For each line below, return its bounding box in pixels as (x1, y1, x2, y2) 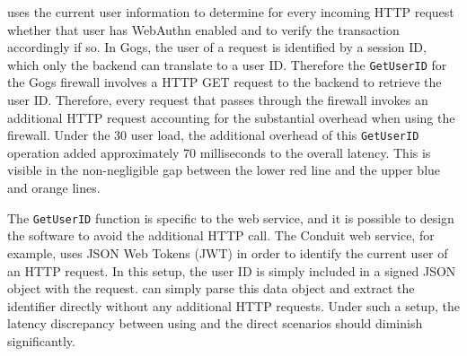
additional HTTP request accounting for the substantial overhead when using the (7, 108, 455, 126)
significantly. (7, 331, 75, 350)
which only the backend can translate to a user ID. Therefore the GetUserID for (7, 55, 447, 74)
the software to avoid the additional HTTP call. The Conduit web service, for (7, 226, 435, 245)
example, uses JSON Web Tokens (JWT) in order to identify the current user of (7, 243, 448, 262)
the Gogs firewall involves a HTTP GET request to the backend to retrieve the (7, 73, 442, 91)
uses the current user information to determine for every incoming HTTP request (7, 3, 454, 21)
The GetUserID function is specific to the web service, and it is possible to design (7, 208, 454, 227)
